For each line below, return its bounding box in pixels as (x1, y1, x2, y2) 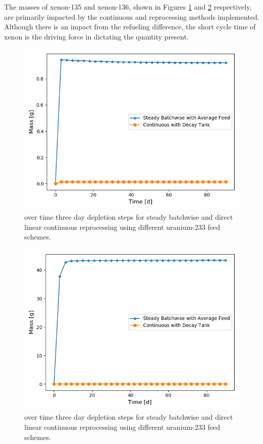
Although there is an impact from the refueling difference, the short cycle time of (4, 21, 256, 32)
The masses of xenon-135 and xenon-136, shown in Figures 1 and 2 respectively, (4, 2, 252, 12)
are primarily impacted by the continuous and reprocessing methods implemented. (4, 11, 259, 22)
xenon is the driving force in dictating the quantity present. (4, 31, 189, 42)
